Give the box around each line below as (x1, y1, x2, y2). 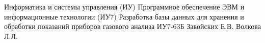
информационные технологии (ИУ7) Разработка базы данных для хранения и (4, 11, 244, 21)
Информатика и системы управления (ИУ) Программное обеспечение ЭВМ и (4, 1, 245, 11)
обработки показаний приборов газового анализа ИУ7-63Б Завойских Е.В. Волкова (4, 21, 261, 31)
